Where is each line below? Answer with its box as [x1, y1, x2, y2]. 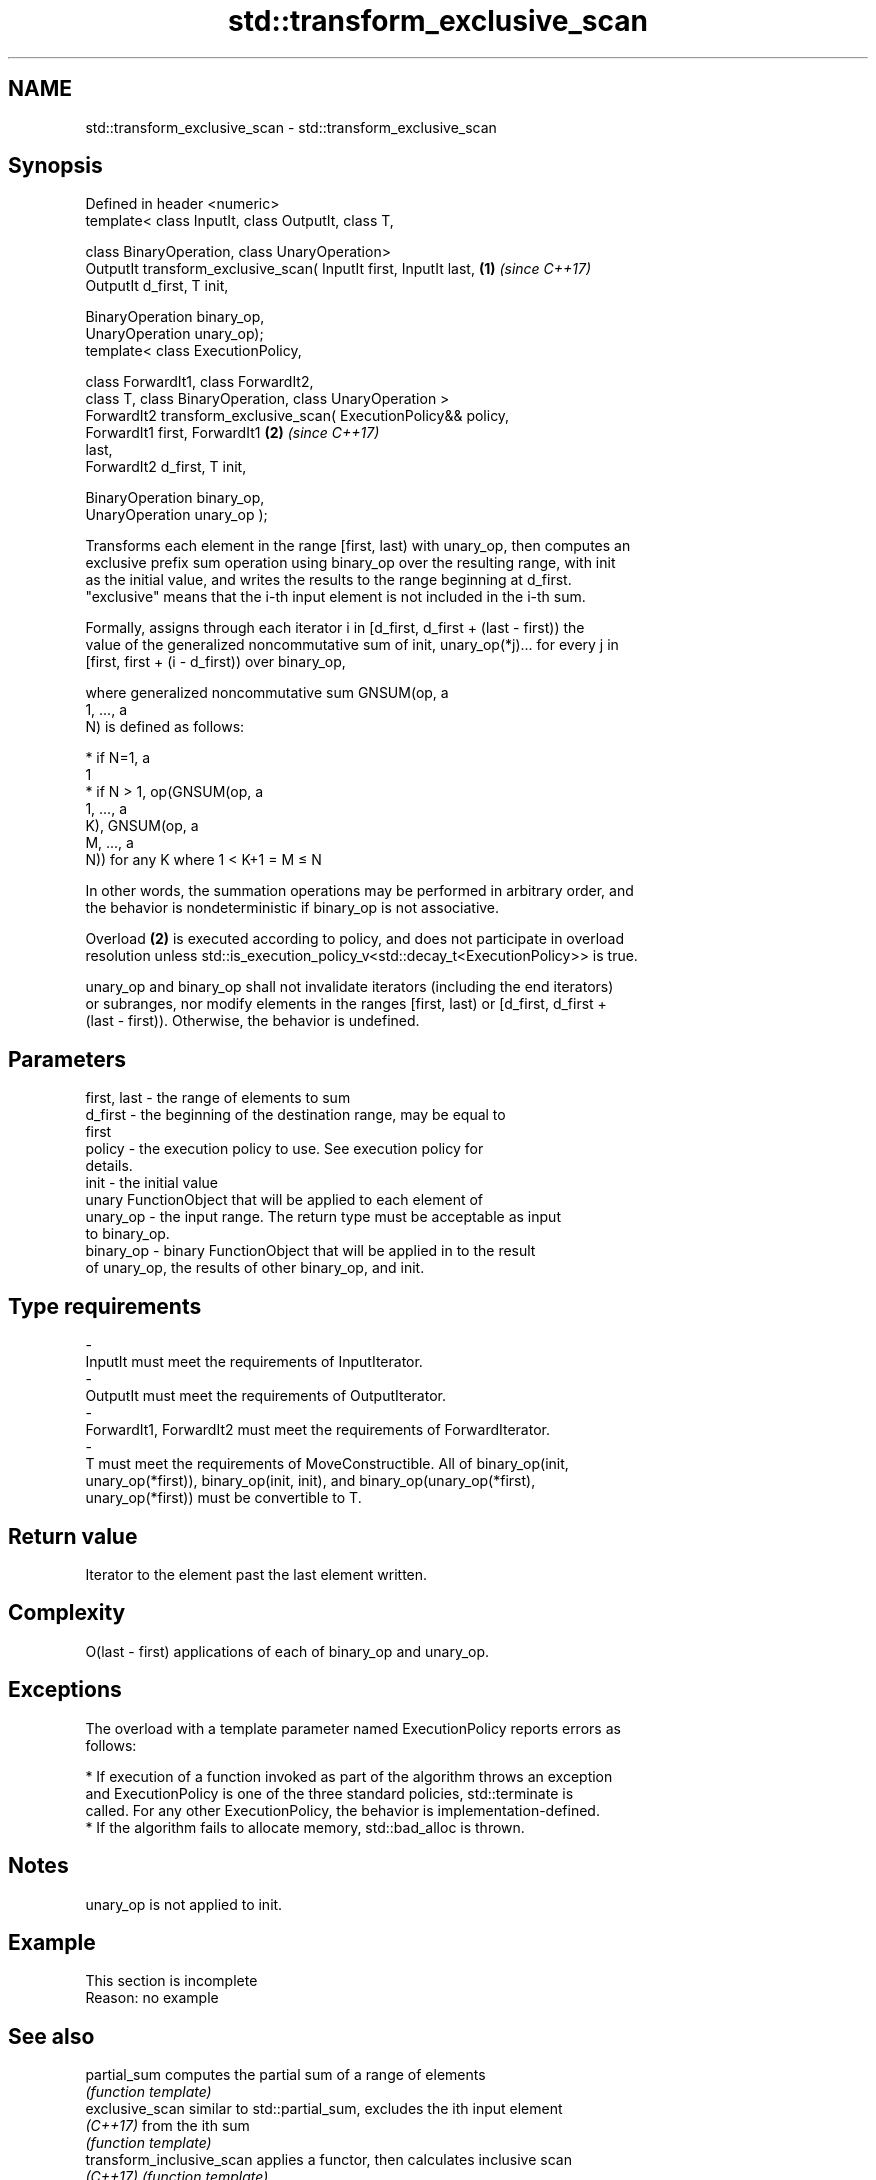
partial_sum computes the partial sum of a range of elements [85, 2066, 486, 2084]
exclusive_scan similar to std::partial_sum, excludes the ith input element [85, 2100, 563, 2118]
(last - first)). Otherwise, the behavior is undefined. [85, 1012, 420, 1030]
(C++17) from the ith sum [85, 2117, 250, 2135]
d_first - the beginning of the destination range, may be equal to [85, 1106, 506, 1124]
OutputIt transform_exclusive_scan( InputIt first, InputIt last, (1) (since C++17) [85, 260, 592, 278]
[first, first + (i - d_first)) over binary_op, [85, 653, 346, 671]
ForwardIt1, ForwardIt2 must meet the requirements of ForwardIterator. [85, 1421, 550, 1439]
